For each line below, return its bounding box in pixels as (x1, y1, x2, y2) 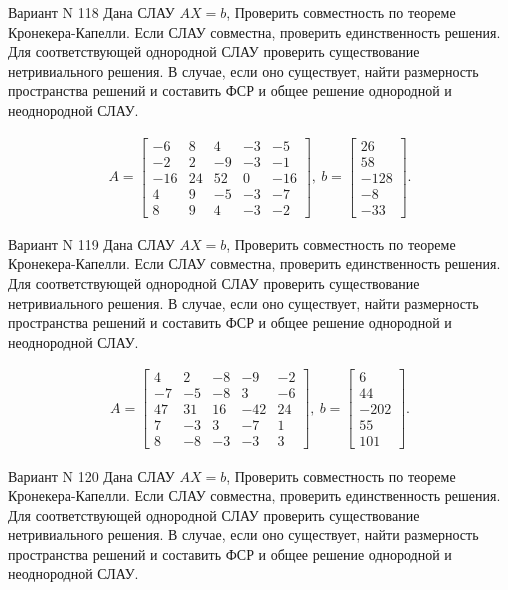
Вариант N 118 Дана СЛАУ (8, 2, 175, 22)
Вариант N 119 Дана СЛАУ (8, 233, 175, 254)
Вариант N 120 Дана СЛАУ (8, 465, 175, 486)
